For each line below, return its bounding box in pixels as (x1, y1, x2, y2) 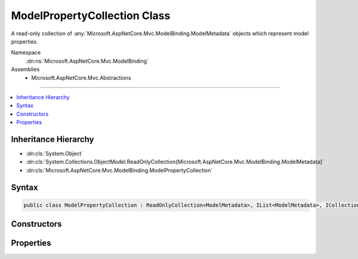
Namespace (11, 49, 41, 56)
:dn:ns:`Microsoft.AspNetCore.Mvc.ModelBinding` (26, 57, 149, 64)
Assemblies (11, 66, 40, 73)
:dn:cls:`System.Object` (26, 150, 84, 157)
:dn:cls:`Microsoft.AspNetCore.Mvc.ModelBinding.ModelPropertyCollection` (26, 166, 213, 174)
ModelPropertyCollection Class (11, 9, 171, 22)
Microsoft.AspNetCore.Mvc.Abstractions (31, 74, 131, 81)
